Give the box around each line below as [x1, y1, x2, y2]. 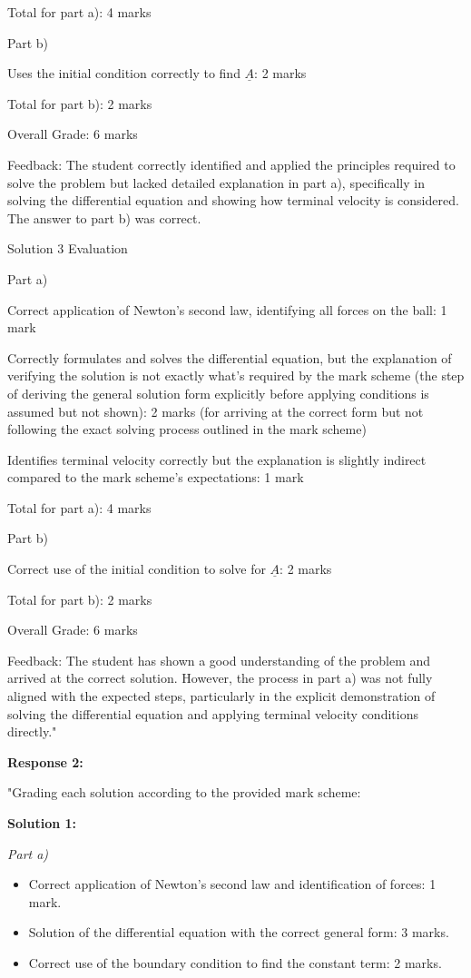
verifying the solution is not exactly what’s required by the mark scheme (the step [7, 366, 465, 385]
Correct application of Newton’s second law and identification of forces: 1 [28, 874, 437, 894]
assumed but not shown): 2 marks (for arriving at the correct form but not [7, 401, 424, 420]
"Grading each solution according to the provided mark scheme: [7, 783, 361, 802]
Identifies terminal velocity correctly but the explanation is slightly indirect [7, 449, 427, 469]
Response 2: [7, 752, 83, 771]
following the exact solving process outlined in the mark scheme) [7, 420, 367, 439]
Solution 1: [7, 814, 77, 832]
